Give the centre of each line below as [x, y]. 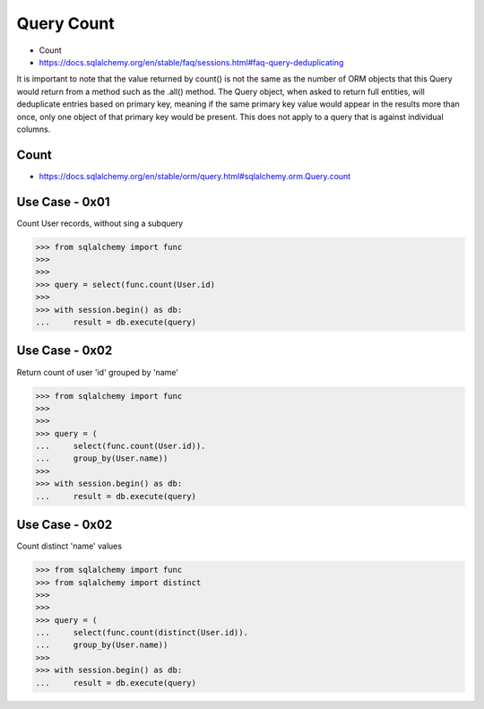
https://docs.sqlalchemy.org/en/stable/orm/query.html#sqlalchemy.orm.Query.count [195, 176]
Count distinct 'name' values [69, 546]
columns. [34, 129]
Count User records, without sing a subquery [100, 223]
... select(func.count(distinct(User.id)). [142, 633]
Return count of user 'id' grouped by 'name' [98, 372]
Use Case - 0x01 [63, 202]
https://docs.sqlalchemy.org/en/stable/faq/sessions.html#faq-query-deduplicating [191, 62]
